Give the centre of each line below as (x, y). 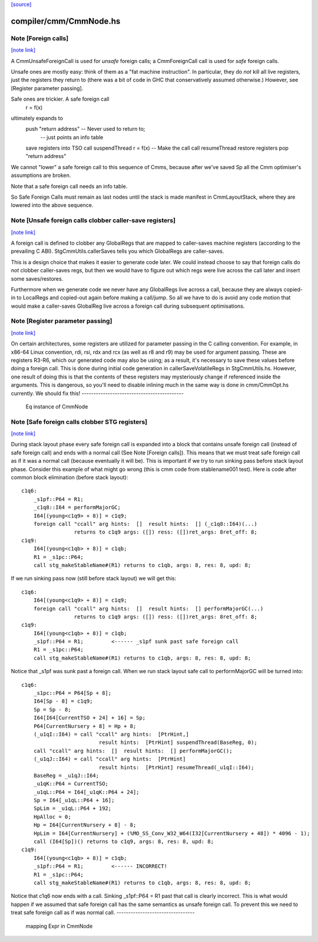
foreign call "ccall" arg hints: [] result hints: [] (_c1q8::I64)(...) (145, 524)
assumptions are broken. (41, 175)
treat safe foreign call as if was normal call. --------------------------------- (103, 913)
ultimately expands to (37, 118)
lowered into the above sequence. (52, 205)
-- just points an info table (72, 137)
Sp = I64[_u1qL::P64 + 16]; (74, 801)
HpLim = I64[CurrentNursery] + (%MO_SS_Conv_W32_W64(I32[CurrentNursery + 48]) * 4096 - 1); (172, 833)
